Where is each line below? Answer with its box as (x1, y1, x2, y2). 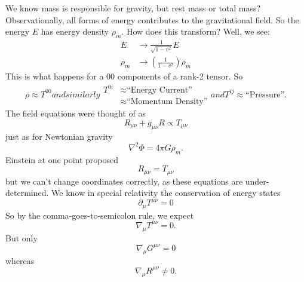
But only (5, 231, 38, 244)
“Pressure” (245, 90, 285, 99)
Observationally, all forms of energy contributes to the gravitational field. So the (5, 13, 299, 26)
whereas (5, 254, 35, 266)
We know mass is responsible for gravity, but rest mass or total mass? (5, 2, 261, 14)
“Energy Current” (127, 86, 192, 95)
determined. (5, 186, 49, 199)
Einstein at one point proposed (5, 153, 119, 165)
